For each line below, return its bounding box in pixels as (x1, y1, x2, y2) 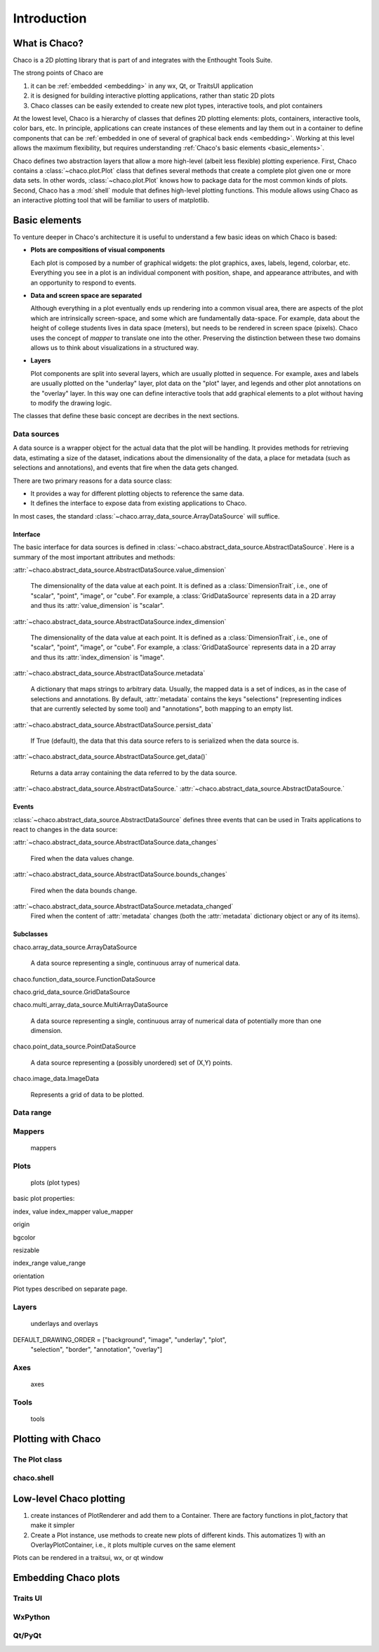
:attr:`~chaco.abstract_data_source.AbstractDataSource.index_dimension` (13, 617, 227, 625)
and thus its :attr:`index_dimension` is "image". (30, 653, 165, 661)
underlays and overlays (30, 1320, 98, 1328)
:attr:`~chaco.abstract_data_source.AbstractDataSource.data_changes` (13, 838, 219, 847)
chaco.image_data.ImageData (13, 1074, 100, 1083)
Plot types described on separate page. (13, 1284, 128, 1293)
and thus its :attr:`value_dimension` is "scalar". (30, 601, 165, 610)
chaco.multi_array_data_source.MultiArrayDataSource (13, 1001, 168, 1009)
